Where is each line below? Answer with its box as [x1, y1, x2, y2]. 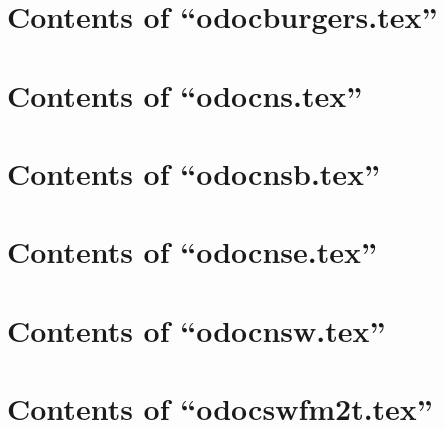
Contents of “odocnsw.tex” [7, 309, 386, 350]
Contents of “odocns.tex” [7, 74, 363, 115]
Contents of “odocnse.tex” [7, 231, 377, 272]
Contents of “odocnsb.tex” [7, 152, 381, 193]
